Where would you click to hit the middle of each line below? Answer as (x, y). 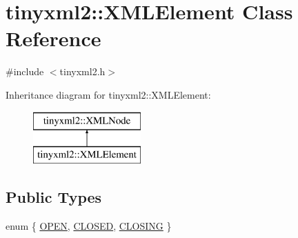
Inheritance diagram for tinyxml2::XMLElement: (108, 94)
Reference (53, 38)
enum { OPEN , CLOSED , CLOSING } (89, 225)
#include (25, 71)
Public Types (54, 197)
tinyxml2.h (82, 71)
